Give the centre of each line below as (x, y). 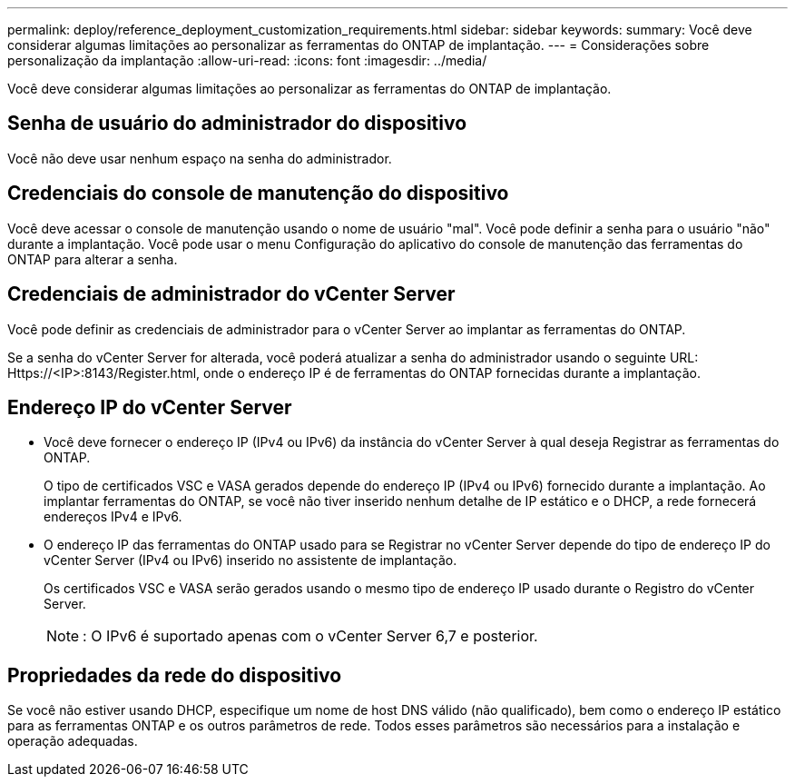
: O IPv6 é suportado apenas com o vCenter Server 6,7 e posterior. (310, 636)
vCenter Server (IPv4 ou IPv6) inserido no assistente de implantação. (250, 561)
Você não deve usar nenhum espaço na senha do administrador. (200, 158)
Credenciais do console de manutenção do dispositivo (258, 194)
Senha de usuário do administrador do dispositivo (237, 124)
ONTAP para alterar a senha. (93, 259)
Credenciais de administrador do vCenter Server (231, 294)
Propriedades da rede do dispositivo (175, 675)
